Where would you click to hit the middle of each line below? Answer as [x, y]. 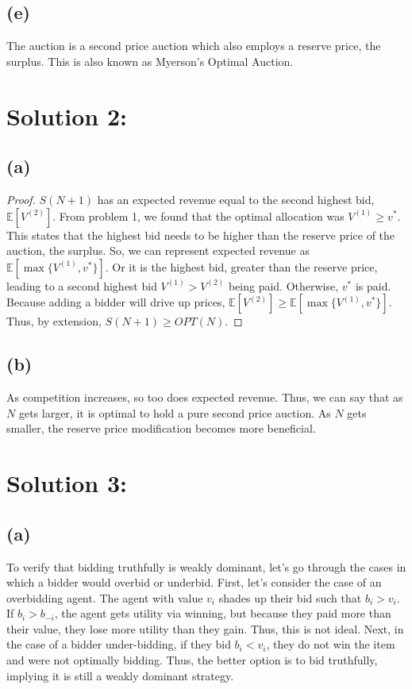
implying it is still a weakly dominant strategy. [120, 675]
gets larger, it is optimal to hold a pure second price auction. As [175, 412]
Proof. [21, 199]
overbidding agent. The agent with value [105, 597]
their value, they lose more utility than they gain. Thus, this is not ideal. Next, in [205, 628]
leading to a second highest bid [82, 285]
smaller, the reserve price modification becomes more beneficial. [161, 428]
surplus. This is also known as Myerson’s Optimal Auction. [150, 61]
